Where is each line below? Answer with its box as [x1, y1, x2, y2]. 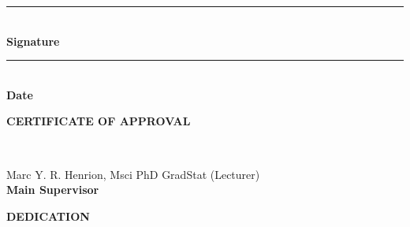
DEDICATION [6, 207, 90, 224]
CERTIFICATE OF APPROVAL [6, 113, 191, 129]
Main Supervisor [6, 181, 99, 198]
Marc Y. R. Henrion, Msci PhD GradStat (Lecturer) [6, 166, 260, 182]
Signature [6, 32, 60, 49]
